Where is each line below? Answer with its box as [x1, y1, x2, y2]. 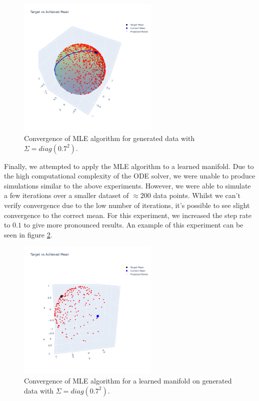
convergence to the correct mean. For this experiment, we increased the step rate [4, 209, 251, 220]
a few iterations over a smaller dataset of [4, 190, 129, 200]
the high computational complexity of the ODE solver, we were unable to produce [4, 170, 255, 181]
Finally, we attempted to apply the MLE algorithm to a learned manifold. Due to [4, 160, 254, 171]
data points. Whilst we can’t [153, 190, 240, 200]
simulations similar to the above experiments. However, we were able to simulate [4, 180, 251, 190]
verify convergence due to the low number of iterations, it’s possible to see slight [4, 199, 250, 210]
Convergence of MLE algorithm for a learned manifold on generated [24, 375, 232, 386]
